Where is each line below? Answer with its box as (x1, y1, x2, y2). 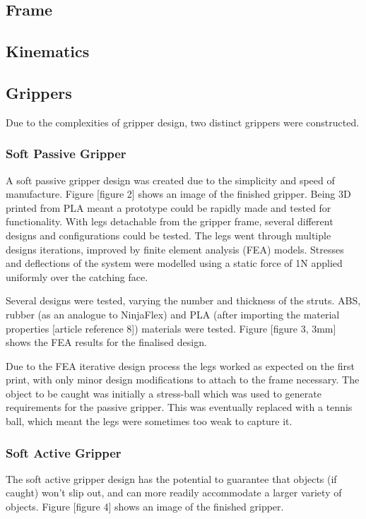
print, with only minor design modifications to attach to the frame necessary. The (6, 372, 360, 387)
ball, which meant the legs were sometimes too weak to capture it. (6, 414, 293, 429)
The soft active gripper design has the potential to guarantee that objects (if (6, 471, 337, 486)
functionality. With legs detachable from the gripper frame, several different (6, 214, 333, 229)
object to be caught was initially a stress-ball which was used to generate (6, 386, 321, 400)
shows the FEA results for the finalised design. (6, 335, 207, 350)
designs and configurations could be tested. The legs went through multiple (6, 227, 331, 242)
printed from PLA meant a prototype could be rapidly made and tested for (6, 200, 331, 215)
